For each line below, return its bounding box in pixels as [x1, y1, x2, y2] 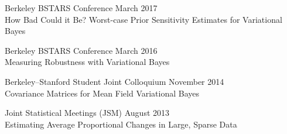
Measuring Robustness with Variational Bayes [5, 56, 170, 68]
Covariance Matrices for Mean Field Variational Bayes [5, 87, 200, 99]
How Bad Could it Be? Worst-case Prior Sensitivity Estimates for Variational [5, 13, 282, 25]
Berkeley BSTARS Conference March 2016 [5, 44, 158, 56]
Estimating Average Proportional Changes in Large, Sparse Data [5, 118, 237, 130]
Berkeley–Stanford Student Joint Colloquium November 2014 [5, 75, 224, 87]
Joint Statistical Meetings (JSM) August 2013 [5, 106, 170, 119]
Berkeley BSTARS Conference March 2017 [5, 2, 158, 13]
